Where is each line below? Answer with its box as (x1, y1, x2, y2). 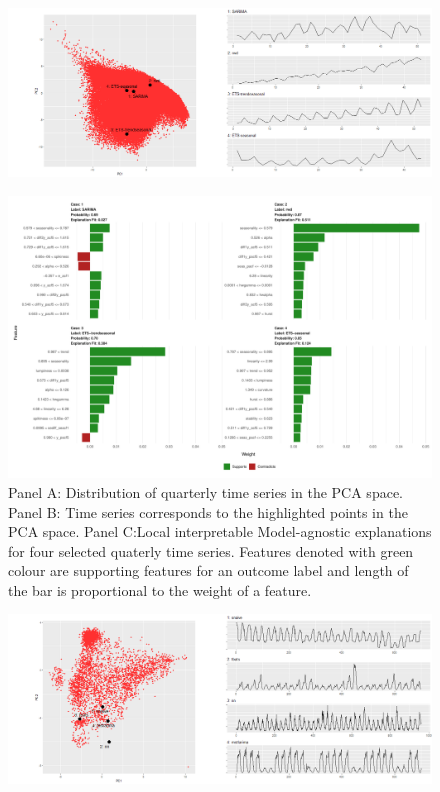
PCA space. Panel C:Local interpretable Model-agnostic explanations (8, 521, 432, 542)
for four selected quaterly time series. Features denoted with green (8, 540, 414, 561)
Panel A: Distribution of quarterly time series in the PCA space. (8, 481, 403, 502)
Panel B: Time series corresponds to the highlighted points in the (8, 501, 408, 522)
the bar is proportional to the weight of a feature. (8, 579, 312, 600)
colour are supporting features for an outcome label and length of (8, 560, 409, 581)
